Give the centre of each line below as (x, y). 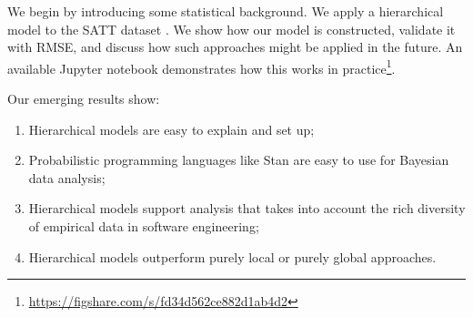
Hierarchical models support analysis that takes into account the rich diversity (247, 208)
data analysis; (67, 177)
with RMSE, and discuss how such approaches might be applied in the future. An (235, 47)
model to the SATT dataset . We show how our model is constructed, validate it (231, 29)
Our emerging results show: (84, 99)
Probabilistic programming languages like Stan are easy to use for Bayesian (239, 160)
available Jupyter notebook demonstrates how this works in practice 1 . (201, 66)
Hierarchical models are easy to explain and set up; (171, 129)
